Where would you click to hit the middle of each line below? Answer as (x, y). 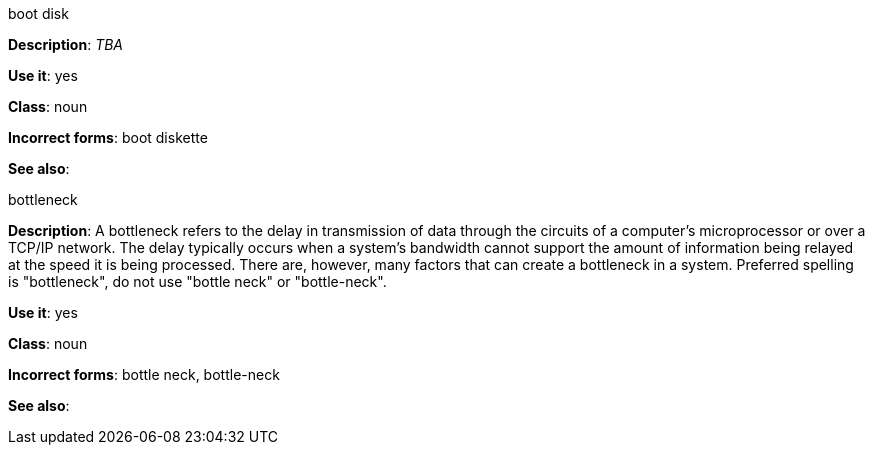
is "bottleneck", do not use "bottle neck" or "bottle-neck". (197, 281)
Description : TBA (65, 44)
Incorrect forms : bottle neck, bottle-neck (144, 374)
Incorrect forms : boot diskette (108, 137)
